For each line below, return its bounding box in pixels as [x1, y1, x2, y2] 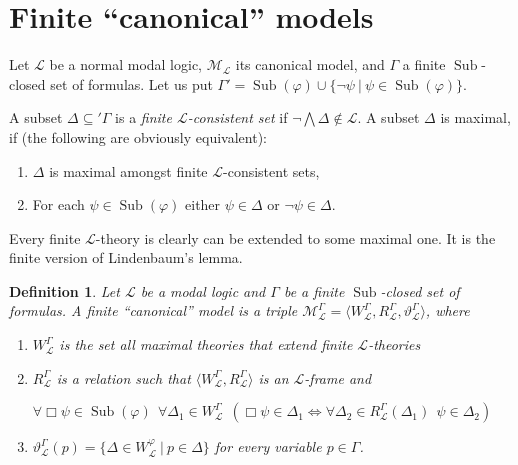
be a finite [283, 280, 345, 301]
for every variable [214, 436, 322, 457]
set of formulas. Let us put [50, 73, 213, 94]
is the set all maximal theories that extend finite [59, 334, 353, 355]
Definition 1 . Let [9, 280, 120, 301]
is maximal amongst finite [49, 160, 208, 181]
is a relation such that [56, 367, 191, 388]
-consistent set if [187, 107, 288, 128]
